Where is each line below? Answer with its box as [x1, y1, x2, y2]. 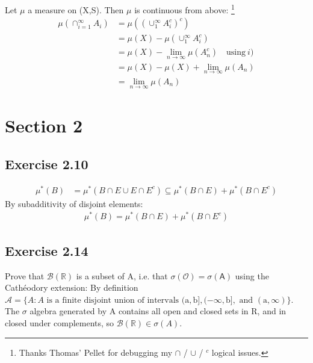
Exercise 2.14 [5, 241, 88, 259]
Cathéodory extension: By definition [5, 281, 138, 294]
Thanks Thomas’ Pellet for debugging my [19, 346, 173, 358]
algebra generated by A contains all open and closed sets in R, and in [29, 305, 287, 317]
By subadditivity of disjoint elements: [5, 197, 143, 209]
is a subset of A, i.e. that [76, 269, 168, 282]
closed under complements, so [5, 317, 114, 329]
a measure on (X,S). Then [28, 3, 124, 16]
